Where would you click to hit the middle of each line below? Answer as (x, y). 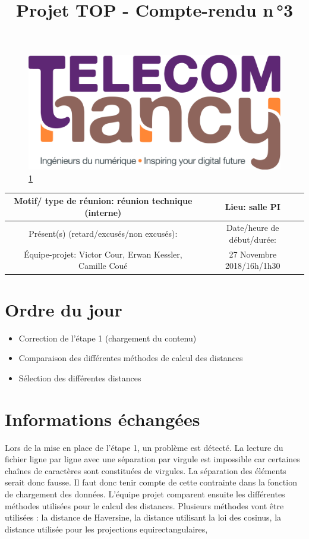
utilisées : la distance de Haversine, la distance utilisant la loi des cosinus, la (143, 517)
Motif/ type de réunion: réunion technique (103, 201)
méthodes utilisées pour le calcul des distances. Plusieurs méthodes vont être (144, 505)
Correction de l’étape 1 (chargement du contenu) (108, 338)
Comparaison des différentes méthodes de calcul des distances (131, 358)
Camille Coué (103, 266)
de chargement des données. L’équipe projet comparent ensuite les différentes (145, 493)
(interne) (103, 212)
